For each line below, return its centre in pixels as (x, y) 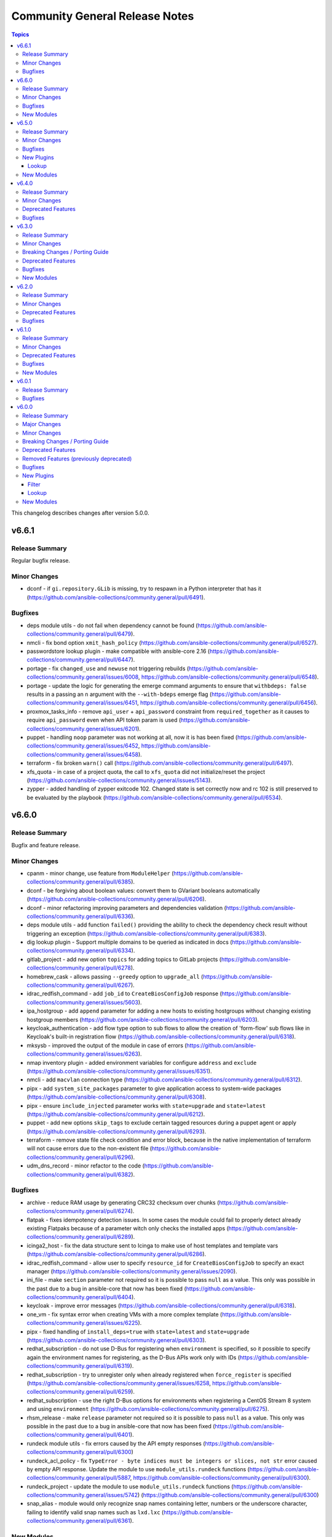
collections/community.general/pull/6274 (79, 1211)
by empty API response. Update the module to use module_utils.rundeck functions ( (138, 1469)
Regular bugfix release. (41, 561)
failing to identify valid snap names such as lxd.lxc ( (95, 1512)
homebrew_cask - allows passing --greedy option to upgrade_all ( (115, 976)
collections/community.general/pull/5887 (78, 1478)
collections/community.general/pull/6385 (79, 882)
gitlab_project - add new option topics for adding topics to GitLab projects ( (124, 959)
